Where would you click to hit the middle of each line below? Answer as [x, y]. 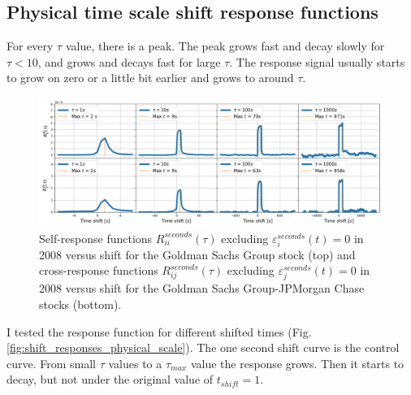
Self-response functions [96, 238]
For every [30, 46]
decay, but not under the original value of [110, 379]
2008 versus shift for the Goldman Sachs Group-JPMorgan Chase [202, 288]
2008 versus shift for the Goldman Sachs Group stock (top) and [197, 254]
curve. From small [52, 363]
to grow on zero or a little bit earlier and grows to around [150, 78]
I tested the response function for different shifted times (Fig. [159, 331]
